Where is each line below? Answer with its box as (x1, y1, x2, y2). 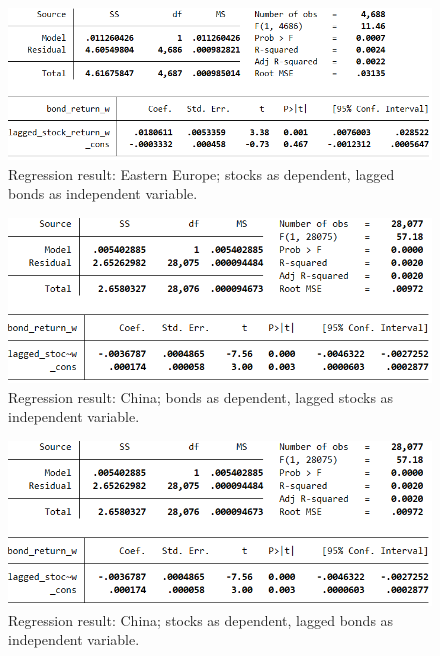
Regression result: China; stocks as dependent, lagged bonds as (8, 609, 394, 630)
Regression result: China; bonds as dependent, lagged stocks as (8, 386, 394, 407)
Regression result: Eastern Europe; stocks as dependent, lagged (8, 163, 395, 184)
